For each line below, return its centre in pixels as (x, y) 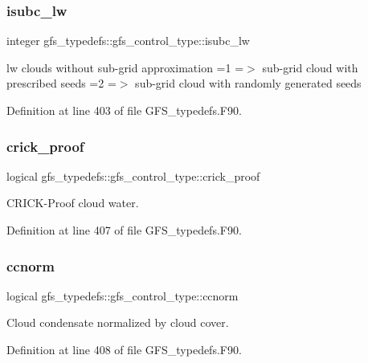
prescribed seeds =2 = (61, 83)
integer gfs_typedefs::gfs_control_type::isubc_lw (128, 41)
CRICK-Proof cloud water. (73, 203)
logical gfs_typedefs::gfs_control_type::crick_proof (133, 175)
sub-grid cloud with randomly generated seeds (248, 83)
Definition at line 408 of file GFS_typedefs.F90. (124, 349)
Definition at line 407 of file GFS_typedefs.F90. (124, 230)
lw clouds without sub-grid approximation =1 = (125, 67)
